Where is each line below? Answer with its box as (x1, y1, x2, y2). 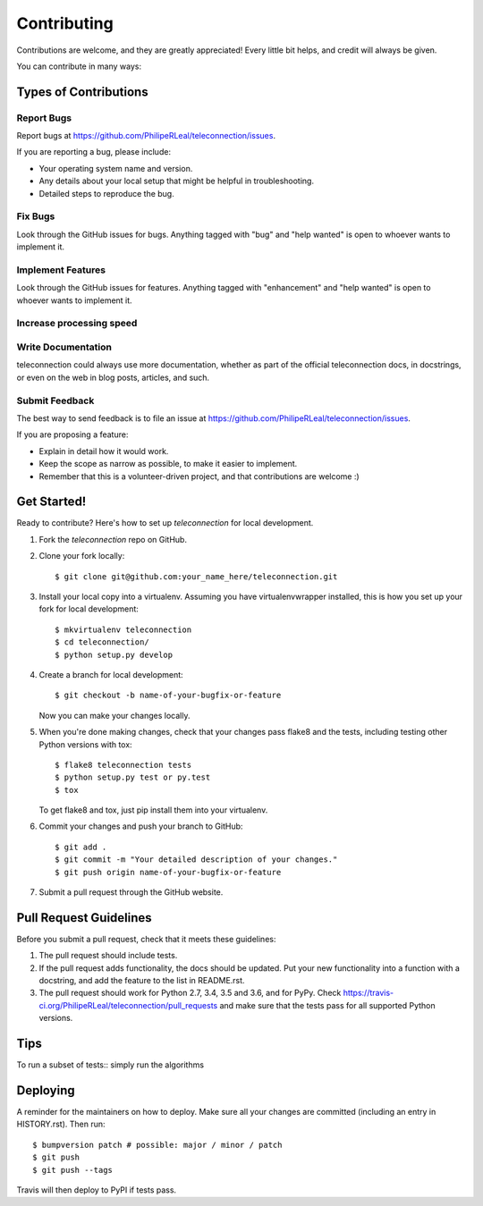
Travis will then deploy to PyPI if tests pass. (16, 1185, 177, 1195)
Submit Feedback (16, 394, 95, 407)
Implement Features (16, 264, 106, 276)
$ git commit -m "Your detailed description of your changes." (55, 855, 338, 864)
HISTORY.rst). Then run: (16, 1118, 106, 1130)
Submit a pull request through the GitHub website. (38, 887, 224, 898)
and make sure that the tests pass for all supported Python (219, 999, 436, 1010)
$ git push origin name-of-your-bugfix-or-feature (55, 867, 282, 877)
